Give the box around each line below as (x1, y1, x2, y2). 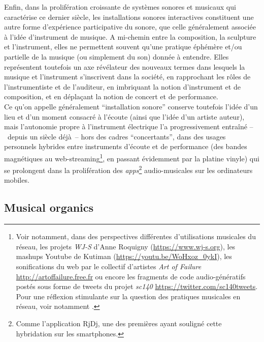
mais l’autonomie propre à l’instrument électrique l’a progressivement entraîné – (4, 121, 253, 132)
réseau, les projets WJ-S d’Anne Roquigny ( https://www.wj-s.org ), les (16, 241, 236, 251)
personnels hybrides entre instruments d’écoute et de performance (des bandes (4, 141, 247, 152)
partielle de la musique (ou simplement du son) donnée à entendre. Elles (4, 51, 229, 62)
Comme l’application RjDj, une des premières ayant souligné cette (16, 318, 222, 328)
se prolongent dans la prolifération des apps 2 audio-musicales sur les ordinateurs (4, 163, 253, 175)
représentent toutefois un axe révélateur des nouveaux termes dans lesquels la (4, 61, 245, 72)
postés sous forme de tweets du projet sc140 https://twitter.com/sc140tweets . (16, 281, 258, 292)
